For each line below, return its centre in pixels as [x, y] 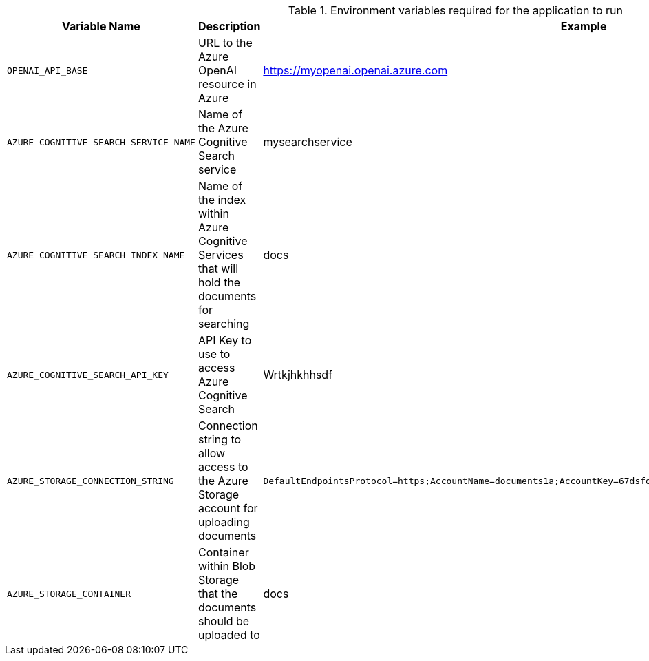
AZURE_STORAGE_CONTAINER [69, 594]
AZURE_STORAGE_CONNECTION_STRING [91, 481]
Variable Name [101, 26]
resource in [227, 84]
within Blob [227, 566]
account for [228, 508]
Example [584, 26]
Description [229, 26]
